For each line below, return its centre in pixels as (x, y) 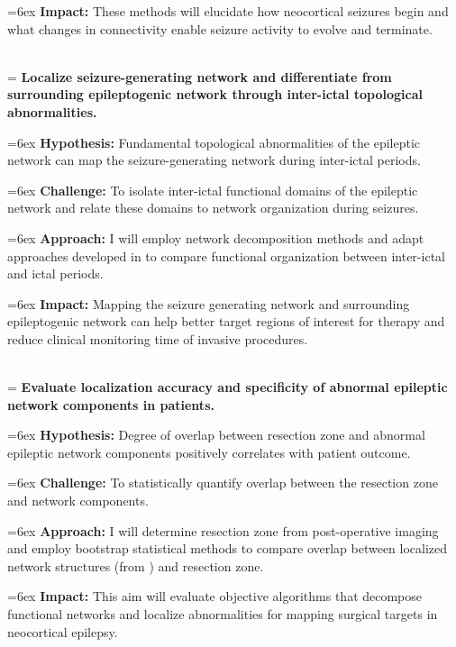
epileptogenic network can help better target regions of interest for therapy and (226, 321)
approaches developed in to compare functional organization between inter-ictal (226, 255)
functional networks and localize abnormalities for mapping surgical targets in (223, 614)
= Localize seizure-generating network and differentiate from (200, 76)
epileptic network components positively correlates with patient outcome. (209, 452)
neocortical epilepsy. (63, 631)
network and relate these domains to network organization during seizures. (213, 208)
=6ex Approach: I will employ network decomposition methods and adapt (216, 237)
